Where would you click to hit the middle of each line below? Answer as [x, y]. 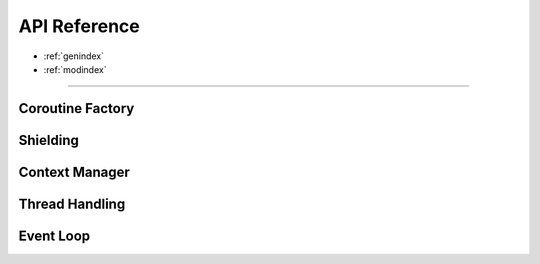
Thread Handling [72, 203]
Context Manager [74, 171]
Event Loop [54, 235]
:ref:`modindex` [75, 69]
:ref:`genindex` [74, 56]
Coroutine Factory [76, 108]
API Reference [79, 26]
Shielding [48, 140]
